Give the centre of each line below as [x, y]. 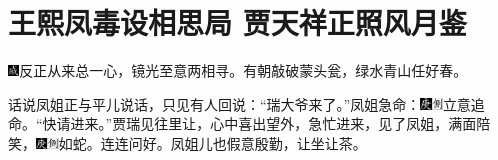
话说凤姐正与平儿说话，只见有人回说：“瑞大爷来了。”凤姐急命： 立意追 [246, 103]
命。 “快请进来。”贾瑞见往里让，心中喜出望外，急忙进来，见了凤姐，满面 [242, 123]
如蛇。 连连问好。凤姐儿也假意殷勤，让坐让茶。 [212, 142]
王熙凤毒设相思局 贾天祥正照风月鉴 [237, 22]
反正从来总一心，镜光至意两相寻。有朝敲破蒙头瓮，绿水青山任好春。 [243, 70]
